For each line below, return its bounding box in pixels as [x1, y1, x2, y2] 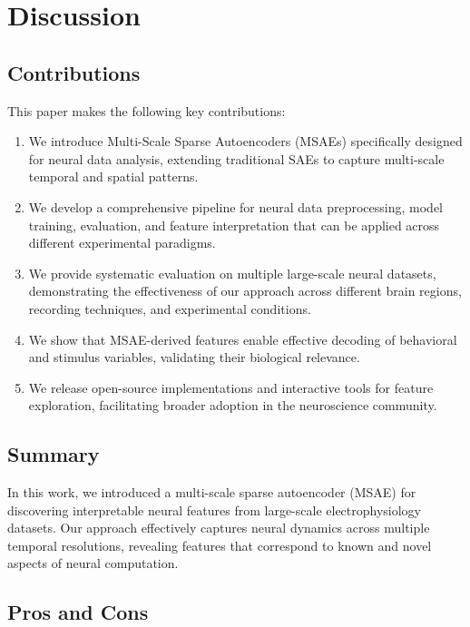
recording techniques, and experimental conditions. [28, 299, 311, 318]
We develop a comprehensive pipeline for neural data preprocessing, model [28, 197, 444, 216]
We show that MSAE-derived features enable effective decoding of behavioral [28, 329, 457, 348]
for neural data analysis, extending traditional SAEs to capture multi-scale [28, 149, 445, 168]
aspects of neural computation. [7, 554, 179, 573]
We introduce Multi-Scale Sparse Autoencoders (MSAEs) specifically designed [28, 132, 463, 151]
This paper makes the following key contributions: [7, 101, 286, 120]
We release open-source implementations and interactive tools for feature [28, 377, 434, 397]
